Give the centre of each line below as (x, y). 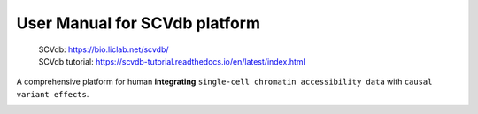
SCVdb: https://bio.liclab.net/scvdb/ (104, 49)
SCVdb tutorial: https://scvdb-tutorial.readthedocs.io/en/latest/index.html (172, 61)
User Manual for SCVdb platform (139, 23)
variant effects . (53, 94)
